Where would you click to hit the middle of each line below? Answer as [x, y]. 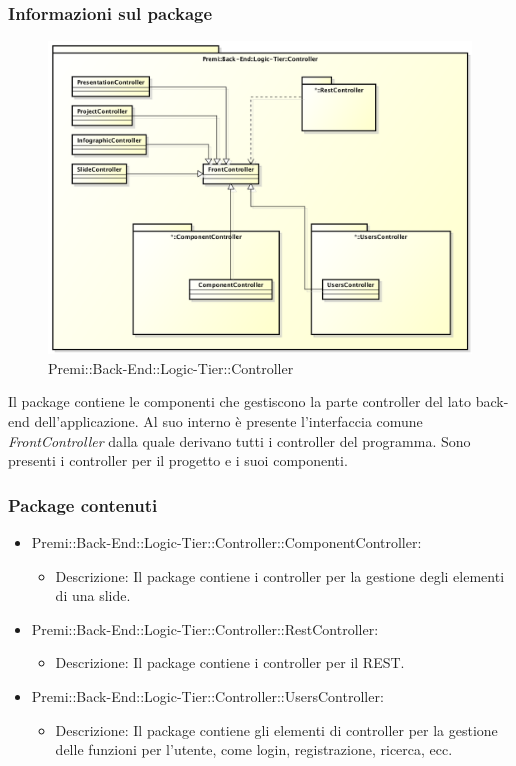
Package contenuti [83, 504]
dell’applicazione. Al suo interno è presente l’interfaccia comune [228, 421]
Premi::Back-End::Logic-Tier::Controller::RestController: [205, 628]
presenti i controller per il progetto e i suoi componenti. [178, 460]
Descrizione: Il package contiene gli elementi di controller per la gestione [276, 729]
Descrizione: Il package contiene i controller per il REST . [230, 662]
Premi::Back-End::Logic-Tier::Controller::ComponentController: [226, 542]
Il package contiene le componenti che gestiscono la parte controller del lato [239, 401]
